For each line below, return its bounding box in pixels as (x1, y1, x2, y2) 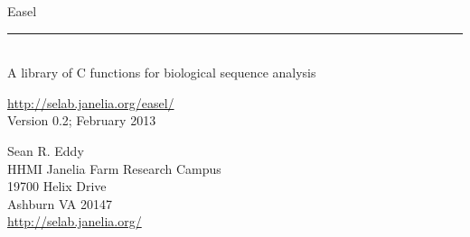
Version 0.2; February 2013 (7, 111, 156, 130)
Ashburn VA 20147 (7, 194, 113, 213)
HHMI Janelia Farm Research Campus (7, 159, 221, 178)
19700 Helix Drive (7, 177, 107, 196)
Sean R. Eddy (7, 141, 84, 160)
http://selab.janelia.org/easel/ (7, 93, 174, 112)
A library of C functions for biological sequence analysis (7, 63, 316, 82)
